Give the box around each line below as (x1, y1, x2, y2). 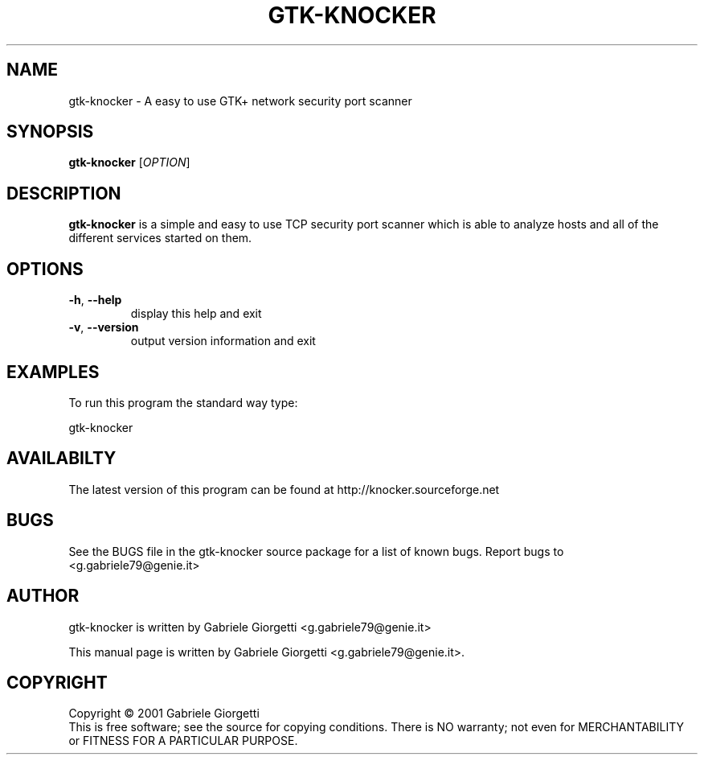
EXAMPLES (6, 361, 100, 382)
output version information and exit (130, 334, 316, 348)
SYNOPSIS (6, 121, 94, 142)
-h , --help (68, 293, 122, 307)
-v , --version (68, 320, 139, 335)
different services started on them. (68, 231, 252, 245)
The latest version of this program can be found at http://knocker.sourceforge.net (68, 482, 500, 496)
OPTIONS (6, 258, 84, 279)
